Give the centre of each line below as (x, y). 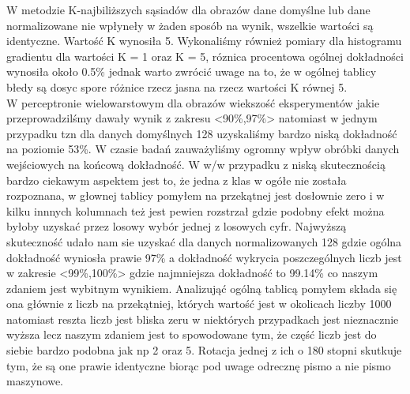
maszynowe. (35, 381)
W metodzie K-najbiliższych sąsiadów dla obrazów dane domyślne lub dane (188, 9)
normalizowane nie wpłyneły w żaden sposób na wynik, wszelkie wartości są (190, 25)
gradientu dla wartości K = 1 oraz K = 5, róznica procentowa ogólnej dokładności (205, 56)
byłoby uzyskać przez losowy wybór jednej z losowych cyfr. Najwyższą (177, 226)
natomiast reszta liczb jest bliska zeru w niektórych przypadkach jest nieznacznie (203, 319)
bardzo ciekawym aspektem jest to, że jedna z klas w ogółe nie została (177, 180)
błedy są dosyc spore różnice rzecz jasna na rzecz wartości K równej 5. (177, 86)
